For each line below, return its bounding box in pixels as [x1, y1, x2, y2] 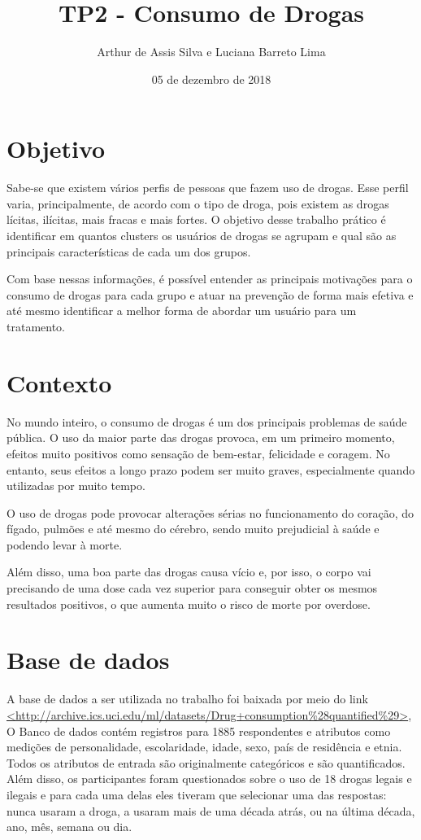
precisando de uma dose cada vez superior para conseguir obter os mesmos [7, 580, 378, 597]
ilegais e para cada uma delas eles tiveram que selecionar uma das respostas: [7, 785, 387, 803]
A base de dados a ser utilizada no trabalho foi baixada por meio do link [7, 690, 368, 707]
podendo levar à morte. [7, 536, 123, 553]
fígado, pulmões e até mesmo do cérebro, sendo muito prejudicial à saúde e [7, 520, 380, 537]
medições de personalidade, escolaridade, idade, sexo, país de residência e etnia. [7, 738, 402, 755]
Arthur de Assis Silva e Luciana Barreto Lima [97, 43, 326, 60]
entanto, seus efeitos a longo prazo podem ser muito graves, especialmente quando [7, 461, 415, 478]
